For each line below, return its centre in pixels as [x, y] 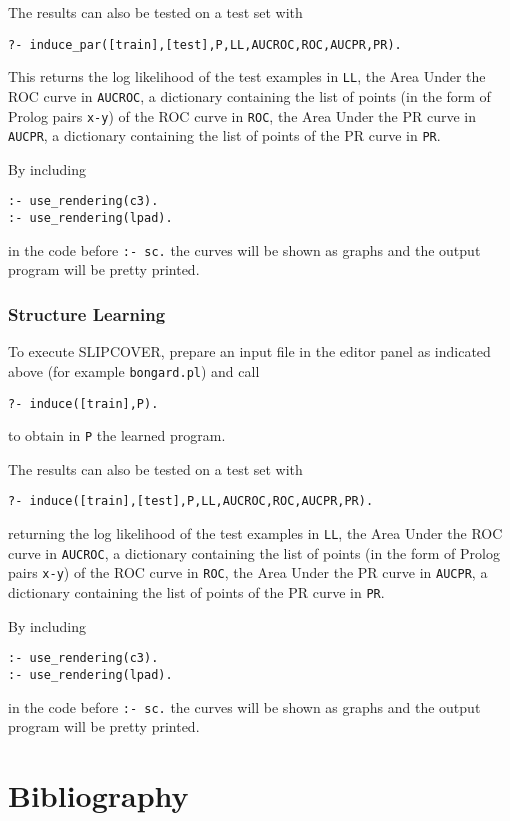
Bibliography [98, 795]
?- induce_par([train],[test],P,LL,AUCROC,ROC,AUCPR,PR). [205, 44]
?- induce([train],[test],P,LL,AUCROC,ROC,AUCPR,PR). [191, 501]
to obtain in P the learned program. [117, 435]
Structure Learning [87, 313]
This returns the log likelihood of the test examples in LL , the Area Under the [247, 76]
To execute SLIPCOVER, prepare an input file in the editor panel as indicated [249, 351]
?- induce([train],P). [83, 403]
